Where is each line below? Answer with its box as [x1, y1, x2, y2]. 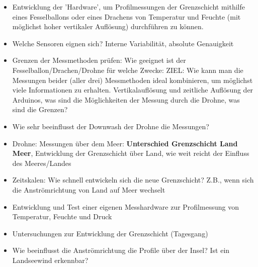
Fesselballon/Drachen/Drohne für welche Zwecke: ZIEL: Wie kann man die [12, 64, 243, 75]
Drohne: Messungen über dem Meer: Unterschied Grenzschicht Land [12, 138, 238, 148]
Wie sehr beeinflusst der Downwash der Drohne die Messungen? [12, 121, 209, 131]
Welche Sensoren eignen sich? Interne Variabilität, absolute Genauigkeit [12, 38, 234, 48]
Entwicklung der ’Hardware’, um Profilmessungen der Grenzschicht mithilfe [12, 2, 245, 12]
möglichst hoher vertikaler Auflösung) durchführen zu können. [12, 21, 204, 32]
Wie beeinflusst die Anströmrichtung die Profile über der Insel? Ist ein [12, 245, 230, 255]
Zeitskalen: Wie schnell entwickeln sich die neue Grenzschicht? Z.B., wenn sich [12, 174, 254, 185]
